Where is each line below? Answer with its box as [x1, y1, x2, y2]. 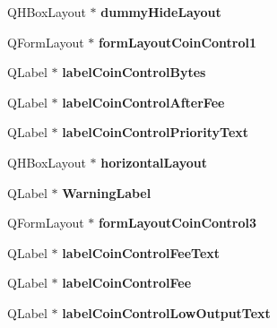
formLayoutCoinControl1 [98, 32, 257, 51]
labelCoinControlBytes [62, 63, 206, 82]
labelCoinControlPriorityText [62, 123, 249, 142]
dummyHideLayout [100, 3, 221, 21]
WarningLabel [62, 183, 151, 202]
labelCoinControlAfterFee [62, 92, 225, 111]
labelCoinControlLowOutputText [62, 303, 271, 322]
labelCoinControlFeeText [62, 243, 221, 262]
